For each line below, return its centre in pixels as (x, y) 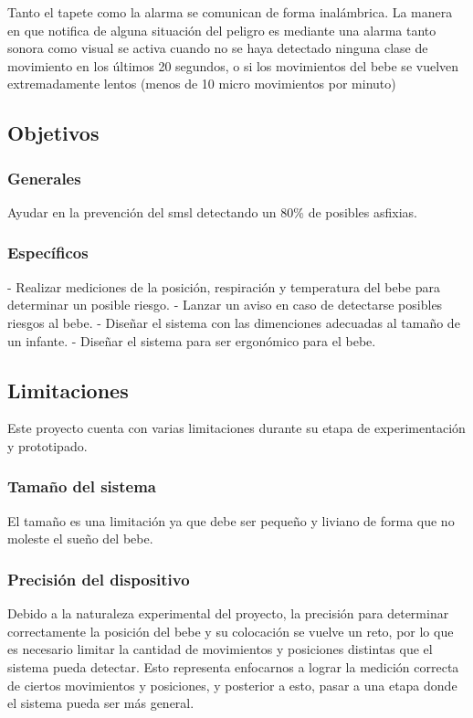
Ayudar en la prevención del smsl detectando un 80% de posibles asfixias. (212, 211)
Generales (44, 178)
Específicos (48, 253)
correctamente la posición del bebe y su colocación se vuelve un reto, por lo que (231, 631)
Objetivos (53, 133)
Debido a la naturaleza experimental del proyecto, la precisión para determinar (228, 613)
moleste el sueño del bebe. (80, 538)
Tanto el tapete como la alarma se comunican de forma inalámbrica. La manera (230, 12)
